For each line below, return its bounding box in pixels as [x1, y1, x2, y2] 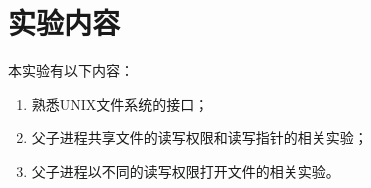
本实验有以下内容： [8, 60, 134, 81]
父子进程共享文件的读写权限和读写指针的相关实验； [31, 127, 368, 148]
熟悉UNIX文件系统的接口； [31, 93, 209, 114]
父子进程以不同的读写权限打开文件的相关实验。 [31, 160, 340, 181]
